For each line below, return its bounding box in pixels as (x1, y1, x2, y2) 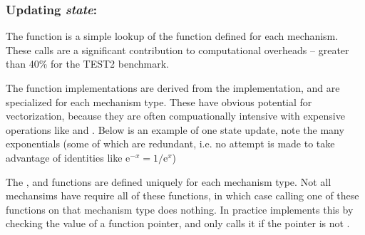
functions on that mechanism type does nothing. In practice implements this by (6, 202, 354, 216)
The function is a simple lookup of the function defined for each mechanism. (6, 28, 339, 43)
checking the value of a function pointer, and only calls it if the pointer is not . (6, 216, 350, 231)
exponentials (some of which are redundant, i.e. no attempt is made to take (6, 136, 335, 151)
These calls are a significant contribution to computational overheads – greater (6, 42, 349, 57)
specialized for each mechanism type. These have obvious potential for (6, 94, 312, 109)
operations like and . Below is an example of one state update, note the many (6, 122, 344, 137)
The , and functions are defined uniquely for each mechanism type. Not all (6, 174, 331, 189)
